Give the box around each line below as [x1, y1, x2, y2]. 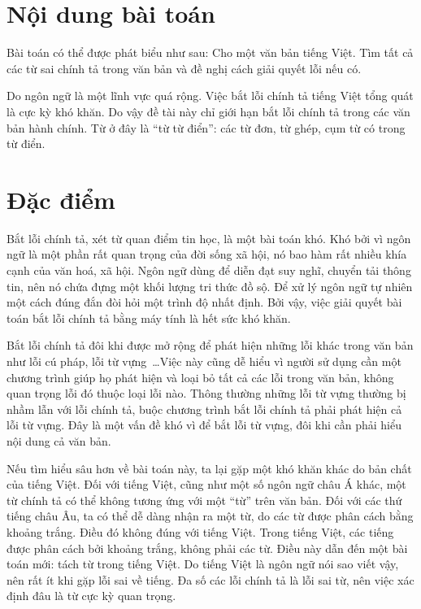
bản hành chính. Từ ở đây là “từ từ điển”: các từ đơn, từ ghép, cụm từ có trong [7, 119, 406, 136]
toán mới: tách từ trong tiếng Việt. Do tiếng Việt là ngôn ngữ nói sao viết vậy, [7, 555, 399, 572]
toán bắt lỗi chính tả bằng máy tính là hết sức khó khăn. [7, 309, 291, 326]
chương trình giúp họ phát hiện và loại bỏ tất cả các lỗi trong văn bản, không [7, 368, 394, 385]
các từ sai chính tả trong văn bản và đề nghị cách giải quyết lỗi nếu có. [7, 59, 362, 76]
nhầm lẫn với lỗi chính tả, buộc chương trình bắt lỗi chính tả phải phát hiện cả [7, 400, 402, 417]
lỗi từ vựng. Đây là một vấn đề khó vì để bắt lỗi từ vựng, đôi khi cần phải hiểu [7, 416, 401, 433]
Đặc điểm [7, 182, 115, 215]
